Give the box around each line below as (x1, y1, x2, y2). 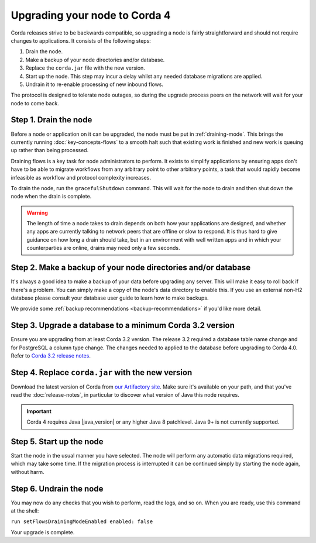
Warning (26, 209, 48, 216)
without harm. (11, 468, 44, 475)
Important (26, 407, 52, 415)
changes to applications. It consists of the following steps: (11, 37, 152, 44)
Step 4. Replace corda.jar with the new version (11, 367, 193, 377)
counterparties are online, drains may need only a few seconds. (26, 245, 180, 252)
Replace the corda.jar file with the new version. (25, 64, 146, 71)
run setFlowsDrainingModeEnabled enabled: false (11, 518, 153, 525)
